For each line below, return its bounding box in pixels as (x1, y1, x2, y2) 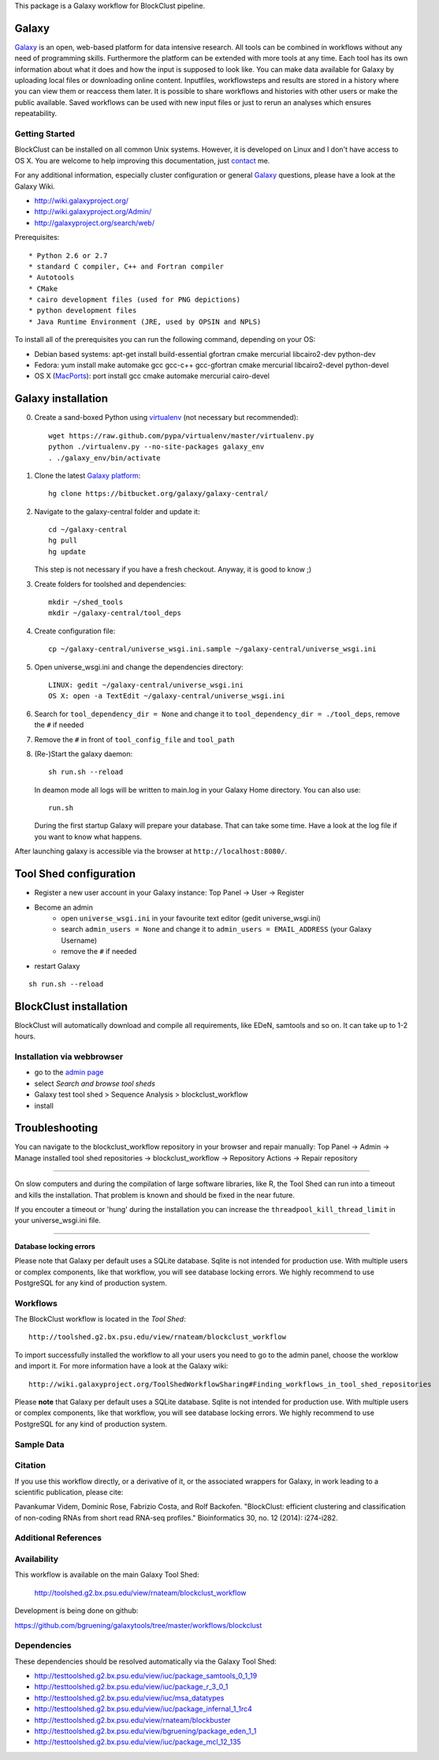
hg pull (48, 536, 78, 545)
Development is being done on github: (14, 1606, 139, 1616)
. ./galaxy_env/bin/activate (48, 453, 161, 462)
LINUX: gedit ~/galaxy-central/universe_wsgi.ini (48, 680, 244, 689)
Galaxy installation (14, 392, 109, 406)
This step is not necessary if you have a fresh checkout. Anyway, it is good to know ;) (34, 565, 312, 574)
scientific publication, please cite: (14, 1487, 124, 1496)
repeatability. (14, 109, 58, 118)
